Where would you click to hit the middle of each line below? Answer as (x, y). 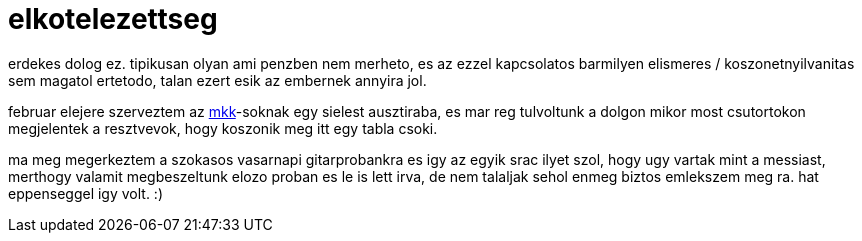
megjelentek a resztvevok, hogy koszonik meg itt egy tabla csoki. (223, 128)
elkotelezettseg (113, 19)
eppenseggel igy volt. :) (86, 193)
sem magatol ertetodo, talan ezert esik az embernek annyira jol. (217, 80)
